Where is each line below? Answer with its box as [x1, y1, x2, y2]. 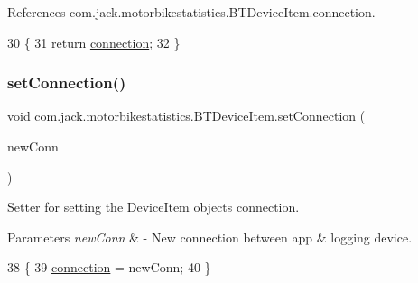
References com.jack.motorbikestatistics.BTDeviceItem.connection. [7, 3, 376, 21]
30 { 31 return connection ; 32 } [7, 32, 181, 51]
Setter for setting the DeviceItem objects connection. [7, 197, 300, 216]
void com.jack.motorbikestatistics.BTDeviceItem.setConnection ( [7, 106, 366, 125]
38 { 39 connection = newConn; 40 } [7, 258, 211, 277]
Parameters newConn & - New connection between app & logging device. [7, 227, 413, 246]
